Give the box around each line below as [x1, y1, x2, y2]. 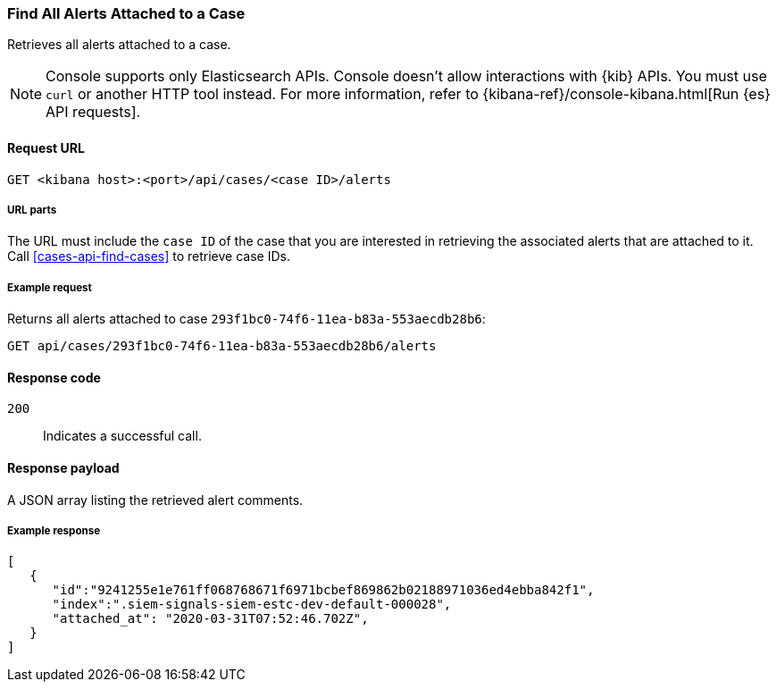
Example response [7, 524, 101, 537]
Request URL [7, 139, 85, 155]
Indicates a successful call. [43, 428, 202, 444]
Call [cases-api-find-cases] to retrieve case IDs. [7, 248, 290, 265]
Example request [7, 281, 92, 294]
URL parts [7, 203, 57, 216]
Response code [7, 369, 101, 385]
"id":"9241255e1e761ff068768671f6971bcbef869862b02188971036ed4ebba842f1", [52, 583, 595, 598]
